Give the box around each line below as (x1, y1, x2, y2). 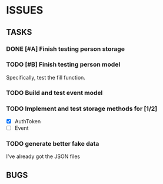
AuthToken (14, 118, 41, 125)
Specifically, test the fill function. (6, 74, 85, 81)
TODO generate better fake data (6, 140, 99, 148)
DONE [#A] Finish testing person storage (6, 45, 125, 53)
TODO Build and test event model (6, 88, 103, 97)
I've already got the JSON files (6, 153, 81, 160)
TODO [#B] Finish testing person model (6, 60, 121, 68)
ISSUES (6, 4, 44, 17)
